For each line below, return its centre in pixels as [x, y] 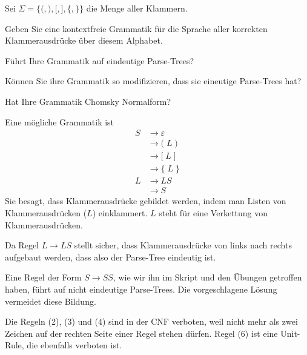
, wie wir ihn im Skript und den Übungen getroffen [207, 277]
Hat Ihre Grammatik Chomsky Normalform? [88, 101]
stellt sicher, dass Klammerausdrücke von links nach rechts [183, 245]
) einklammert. [120, 212]
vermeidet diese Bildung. [51, 301]
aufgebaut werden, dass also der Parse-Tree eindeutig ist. [111, 257]
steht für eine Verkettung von [213, 212]
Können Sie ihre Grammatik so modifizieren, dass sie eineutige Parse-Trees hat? [153, 81]
